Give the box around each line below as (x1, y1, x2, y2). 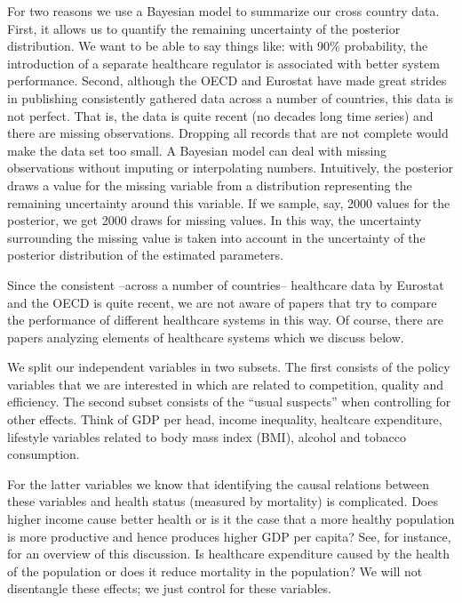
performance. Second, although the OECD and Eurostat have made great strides (7, 71, 447, 90)
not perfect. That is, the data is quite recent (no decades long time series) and (7, 106, 434, 125)
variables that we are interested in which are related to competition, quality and (7, 374, 444, 393)
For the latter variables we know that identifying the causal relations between (7, 474, 430, 493)
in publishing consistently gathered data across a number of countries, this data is (7, 88, 454, 107)
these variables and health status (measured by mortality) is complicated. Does (7, 492, 438, 511)
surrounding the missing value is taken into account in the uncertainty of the (7, 228, 426, 246)
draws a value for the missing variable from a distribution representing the (7, 175, 412, 194)
